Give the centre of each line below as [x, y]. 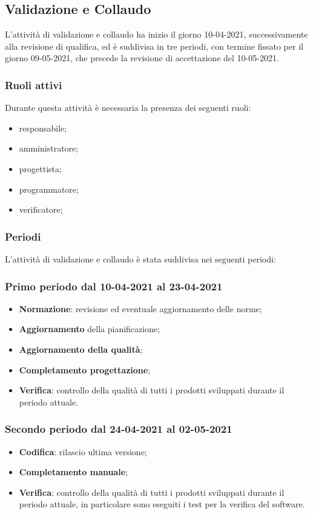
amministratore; [49, 148]
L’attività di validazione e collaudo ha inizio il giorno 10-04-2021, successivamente [156, 34]
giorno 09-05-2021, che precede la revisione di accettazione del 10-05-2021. [142, 58]
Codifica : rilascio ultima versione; [83, 451]
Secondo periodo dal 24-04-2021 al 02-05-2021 [119, 429]
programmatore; [49, 189]
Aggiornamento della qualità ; [81, 349]
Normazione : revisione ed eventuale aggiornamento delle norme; [140, 308]
